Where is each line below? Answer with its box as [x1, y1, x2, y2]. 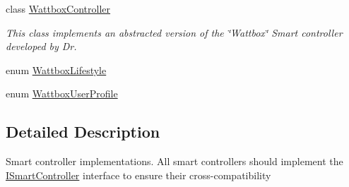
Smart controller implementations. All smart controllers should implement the [6, 154, 343, 169]
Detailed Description [6, 121, 160, 143]
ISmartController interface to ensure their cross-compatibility [6, 167, 271, 182]
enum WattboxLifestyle [6, 62, 107, 77]
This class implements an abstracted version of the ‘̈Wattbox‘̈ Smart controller [6, 25, 343, 40]
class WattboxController [6, 1, 111, 16]
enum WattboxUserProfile [6, 86, 118, 101]
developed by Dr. [6, 39, 77, 54]
